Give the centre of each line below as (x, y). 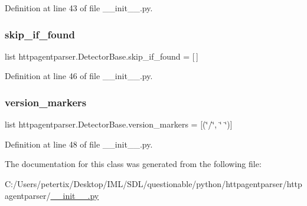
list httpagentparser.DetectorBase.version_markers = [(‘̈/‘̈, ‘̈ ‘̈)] (119, 124)
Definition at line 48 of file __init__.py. (79, 144)
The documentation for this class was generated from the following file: (133, 164)
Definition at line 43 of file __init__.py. (79, 8)
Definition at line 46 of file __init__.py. (79, 76)
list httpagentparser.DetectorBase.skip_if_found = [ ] (102, 56)
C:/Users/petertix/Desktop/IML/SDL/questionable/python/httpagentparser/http (153, 184)
